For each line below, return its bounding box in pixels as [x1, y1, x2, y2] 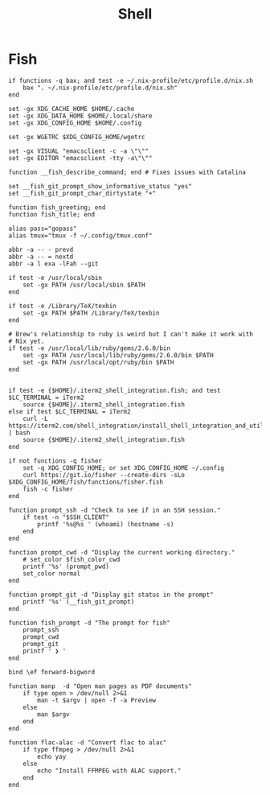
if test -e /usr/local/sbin [8, 274, 103, 282]
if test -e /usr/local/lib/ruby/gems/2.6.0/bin [8, 344, 171, 352]
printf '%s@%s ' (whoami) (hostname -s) [37, 520, 174, 528]
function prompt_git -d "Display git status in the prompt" [8, 591, 215, 599]
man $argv [37, 710, 70, 719]
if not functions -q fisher [8, 456, 103, 465]
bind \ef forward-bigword [8, 668, 95, 676]
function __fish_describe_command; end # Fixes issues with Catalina [8, 168, 247, 176]
